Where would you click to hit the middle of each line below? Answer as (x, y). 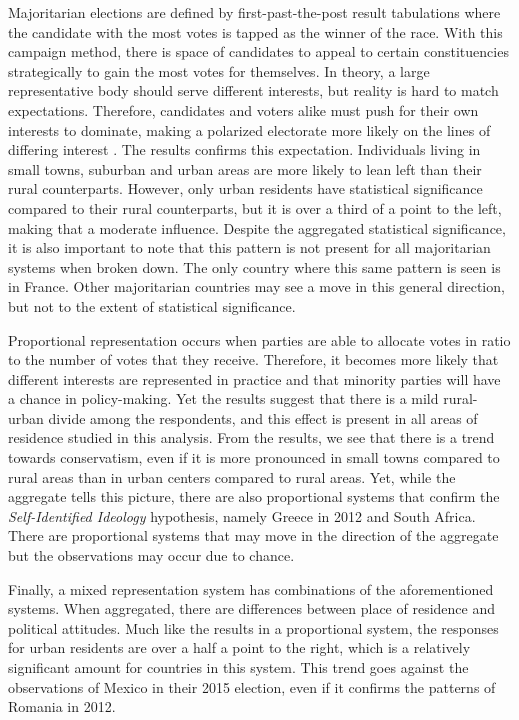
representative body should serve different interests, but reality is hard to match (253, 90)
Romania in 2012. (62, 706)
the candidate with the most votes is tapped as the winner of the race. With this (255, 31)
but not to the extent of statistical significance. (152, 305)
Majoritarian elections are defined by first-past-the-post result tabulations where (254, 12)
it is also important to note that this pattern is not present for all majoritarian (249, 247)
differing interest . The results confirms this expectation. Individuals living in (244, 149)
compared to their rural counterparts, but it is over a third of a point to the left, (255, 207)
